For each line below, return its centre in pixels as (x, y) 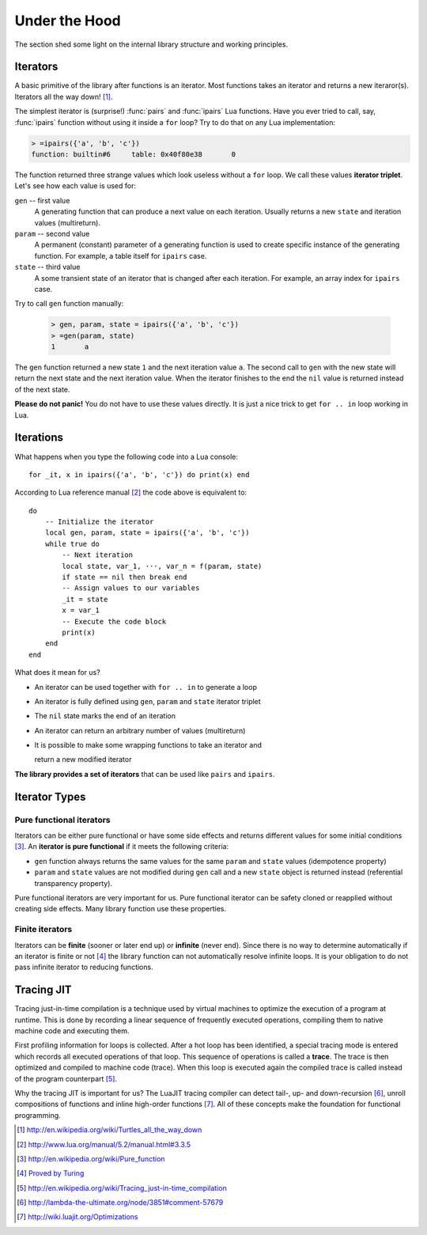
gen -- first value (42, 200)
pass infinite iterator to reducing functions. (84, 967)
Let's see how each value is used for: (75, 186)
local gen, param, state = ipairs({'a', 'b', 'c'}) (147, 533)
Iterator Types (50, 796)
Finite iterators (43, 930)
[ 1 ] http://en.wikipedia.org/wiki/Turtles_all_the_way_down (110, 1130)
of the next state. (42, 389)
